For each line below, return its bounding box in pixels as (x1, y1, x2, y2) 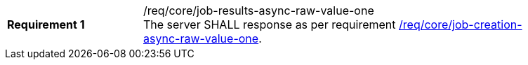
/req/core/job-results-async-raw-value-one (143, 3, 374, 17)
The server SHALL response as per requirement (143, 17, 396, 31)
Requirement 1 (7, 17, 85, 31)
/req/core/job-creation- (399, 17, 522, 31)
